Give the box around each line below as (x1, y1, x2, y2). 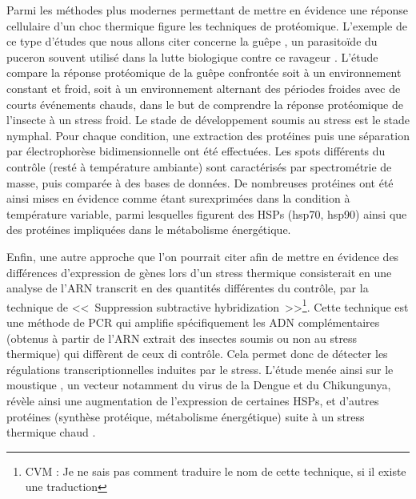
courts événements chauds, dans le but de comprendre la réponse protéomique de (6, 95, 403, 112)
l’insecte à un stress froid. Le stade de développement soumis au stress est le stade (6, 111, 410, 128)
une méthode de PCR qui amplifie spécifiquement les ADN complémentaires (6, 313, 380, 330)
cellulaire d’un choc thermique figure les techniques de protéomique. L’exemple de (6, 17, 407, 34)
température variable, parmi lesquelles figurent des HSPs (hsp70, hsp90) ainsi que (6, 205, 407, 222)
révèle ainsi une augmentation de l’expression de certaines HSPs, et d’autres (6, 392, 379, 408)
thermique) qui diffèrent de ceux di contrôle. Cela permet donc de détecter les (6, 345, 388, 362)
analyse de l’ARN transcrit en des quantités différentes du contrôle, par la (6, 280, 369, 296)
